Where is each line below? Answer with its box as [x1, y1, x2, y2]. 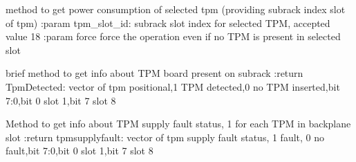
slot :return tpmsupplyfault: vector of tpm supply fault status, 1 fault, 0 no [6, 129, 325, 144]
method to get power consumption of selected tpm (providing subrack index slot [6, 2, 346, 16]
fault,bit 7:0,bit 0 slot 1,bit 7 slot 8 [6, 143, 153, 158]
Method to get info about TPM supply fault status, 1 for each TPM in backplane [6, 116, 351, 131]
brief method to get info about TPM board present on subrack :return [6, 66, 303, 80]
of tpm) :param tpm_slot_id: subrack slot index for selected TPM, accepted [6, 15, 330, 30]
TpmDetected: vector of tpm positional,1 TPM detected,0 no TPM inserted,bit [6, 79, 340, 93]
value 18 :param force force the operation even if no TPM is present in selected [6, 29, 341, 44]
